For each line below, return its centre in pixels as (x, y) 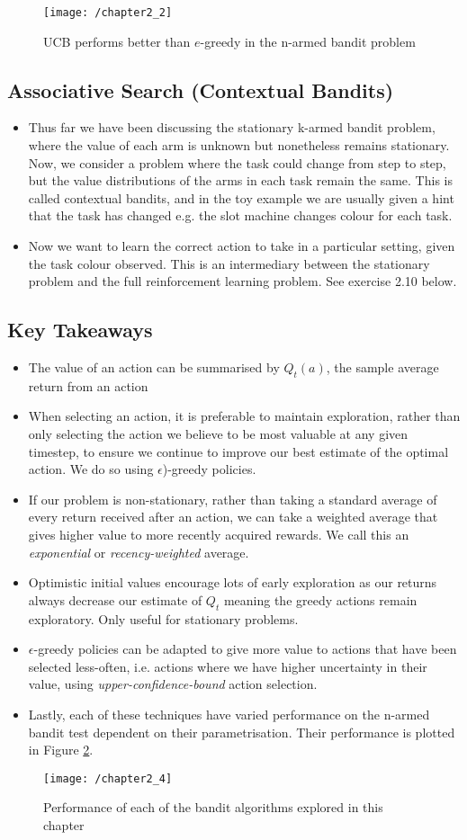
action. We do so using (91, 469)
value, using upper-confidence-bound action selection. (173, 684)
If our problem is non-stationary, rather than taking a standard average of (233, 499)
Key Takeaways (80, 330)
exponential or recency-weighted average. (139, 552)
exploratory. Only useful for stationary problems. (163, 618)
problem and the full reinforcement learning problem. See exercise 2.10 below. (242, 281)
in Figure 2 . (61, 750)
